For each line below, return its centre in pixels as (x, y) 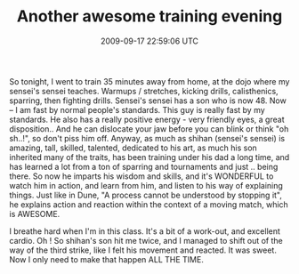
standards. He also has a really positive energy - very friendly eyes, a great (147, 119)
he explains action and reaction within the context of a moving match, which (149, 204)
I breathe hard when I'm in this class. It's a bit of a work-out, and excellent (145, 231)
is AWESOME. (35, 214)
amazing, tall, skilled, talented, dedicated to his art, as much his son (133, 148)
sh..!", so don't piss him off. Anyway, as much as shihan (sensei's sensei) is (147, 138)
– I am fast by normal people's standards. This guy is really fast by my (137, 109)
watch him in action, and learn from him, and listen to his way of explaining (146, 185)
